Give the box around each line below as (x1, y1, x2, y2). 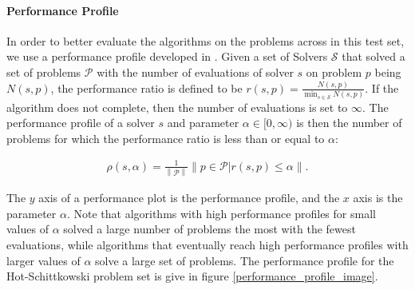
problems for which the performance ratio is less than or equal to (6, 129, 325, 146)
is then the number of (296, 114, 402, 131)
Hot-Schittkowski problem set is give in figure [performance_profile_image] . (6, 268, 378, 284)
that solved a (342, 48, 405, 65)
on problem (306, 63, 362, 80)
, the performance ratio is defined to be (50, 79, 243, 96)
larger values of (6, 252, 81, 268)
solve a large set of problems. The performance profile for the (95, 252, 394, 268)
